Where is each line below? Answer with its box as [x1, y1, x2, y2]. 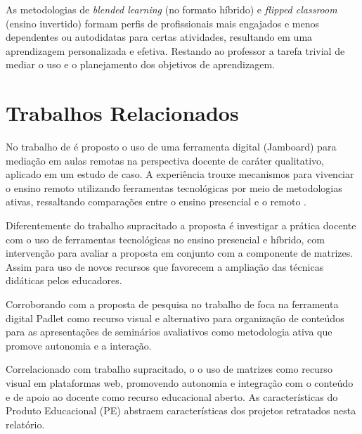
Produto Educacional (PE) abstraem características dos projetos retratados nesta [6, 403, 356, 418]
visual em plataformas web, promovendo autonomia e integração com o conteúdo [6, 376, 354, 390]
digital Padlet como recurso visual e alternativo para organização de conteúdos [6, 310, 344, 325]
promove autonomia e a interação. [6, 338, 152, 352]
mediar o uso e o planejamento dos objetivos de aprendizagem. [6, 57, 275, 72]
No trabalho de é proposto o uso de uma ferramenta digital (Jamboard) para [6, 139, 337, 154]
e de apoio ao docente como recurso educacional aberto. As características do [6, 389, 338, 404]
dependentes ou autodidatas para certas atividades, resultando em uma [6, 30, 313, 44]
